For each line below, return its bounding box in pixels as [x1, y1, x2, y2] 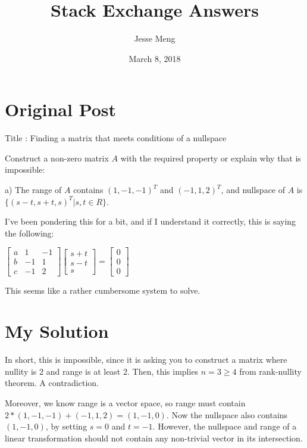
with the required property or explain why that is [120, 151, 301, 164]
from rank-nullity [239, 365, 302, 377]
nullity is [5, 365, 37, 377]
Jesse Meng [134, 32, 176, 45]
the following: [5, 226, 54, 239]
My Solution [5, 319, 109, 343]
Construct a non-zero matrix [5, 151, 109, 164]
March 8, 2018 [129, 52, 181, 64]
